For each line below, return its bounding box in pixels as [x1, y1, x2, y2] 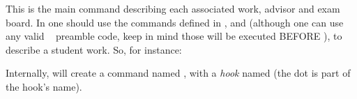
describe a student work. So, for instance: [6, 42, 182, 56]
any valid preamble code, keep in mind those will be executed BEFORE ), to [6, 29, 342, 43]
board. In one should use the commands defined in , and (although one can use [6, 15, 344, 29]
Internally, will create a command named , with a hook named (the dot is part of [6, 66, 351, 80]
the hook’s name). [6, 79, 82, 93]
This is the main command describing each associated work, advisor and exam [6, 1, 340, 15]
